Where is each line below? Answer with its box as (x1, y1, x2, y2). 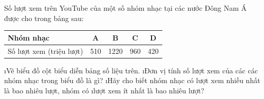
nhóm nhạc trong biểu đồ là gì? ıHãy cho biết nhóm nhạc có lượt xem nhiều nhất (4, 75, 260, 86)
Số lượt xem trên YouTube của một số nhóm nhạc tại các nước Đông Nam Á (4, 3, 247, 13)
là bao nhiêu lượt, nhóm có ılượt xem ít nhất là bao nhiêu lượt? (4, 85, 204, 95)
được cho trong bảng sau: (4, 12, 84, 23)
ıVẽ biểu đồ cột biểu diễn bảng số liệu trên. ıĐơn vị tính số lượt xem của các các (4, 65, 258, 75)
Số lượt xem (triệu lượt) (8, 45, 83, 56)
